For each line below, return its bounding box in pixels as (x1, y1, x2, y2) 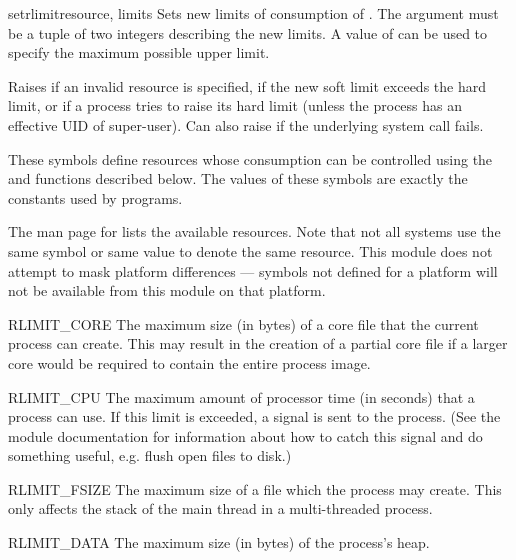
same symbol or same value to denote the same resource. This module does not (8, 240, 493, 261)
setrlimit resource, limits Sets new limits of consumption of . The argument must (8, 3, 499, 23)
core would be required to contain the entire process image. (8, 352, 371, 373)
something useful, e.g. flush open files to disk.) (8, 445, 292, 466)
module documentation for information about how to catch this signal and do (8, 425, 483, 446)
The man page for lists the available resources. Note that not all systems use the (8, 221, 501, 242)
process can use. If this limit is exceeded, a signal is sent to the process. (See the (8, 406, 501, 427)
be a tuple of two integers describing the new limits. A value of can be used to (8, 22, 488, 43)
